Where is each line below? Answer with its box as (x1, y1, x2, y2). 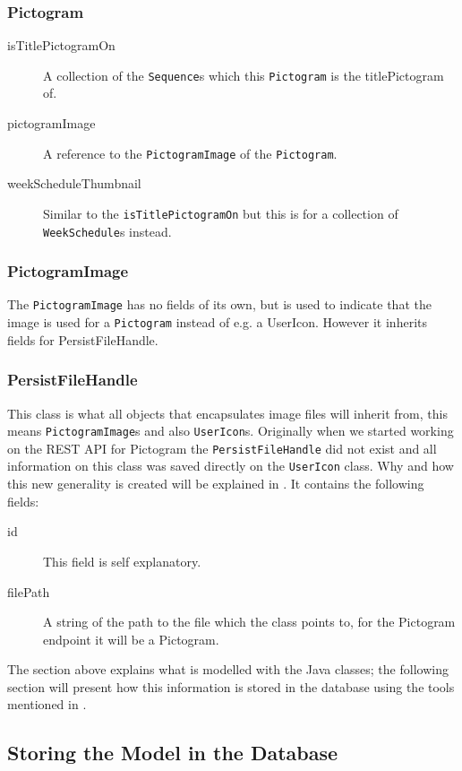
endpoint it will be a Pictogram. (43, 629, 219, 648)
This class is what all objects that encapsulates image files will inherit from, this (7, 403, 448, 422)
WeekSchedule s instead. (43, 221, 172, 240)
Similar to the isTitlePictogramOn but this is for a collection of (43, 204, 398, 222)
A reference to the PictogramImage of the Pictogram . (43, 143, 338, 162)
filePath (7, 582, 50, 601)
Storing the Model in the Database (7, 739, 338, 767)
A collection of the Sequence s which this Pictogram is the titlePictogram (43, 65, 444, 84)
